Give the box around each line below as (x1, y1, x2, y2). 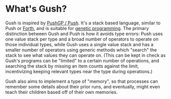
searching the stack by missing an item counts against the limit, (5, 63, 139, 69)
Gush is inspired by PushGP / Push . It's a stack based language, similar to (5, 20, 161, 26)
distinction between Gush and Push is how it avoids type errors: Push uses (5, 30, 163, 37)
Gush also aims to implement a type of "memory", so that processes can (5, 78, 158, 84)
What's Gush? (5, 3, 67, 15)
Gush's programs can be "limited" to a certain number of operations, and (5, 57, 160, 63)
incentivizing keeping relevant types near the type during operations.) (5, 68, 153, 74)
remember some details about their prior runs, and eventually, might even (5, 83, 160, 89)
